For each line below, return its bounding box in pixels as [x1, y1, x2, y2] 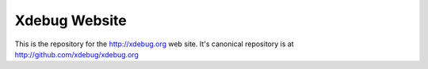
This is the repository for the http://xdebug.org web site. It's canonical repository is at [14, 39, 294, 49]
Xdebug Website [14, 12, 127, 29]
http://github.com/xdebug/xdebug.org [14, 49, 139, 59]
